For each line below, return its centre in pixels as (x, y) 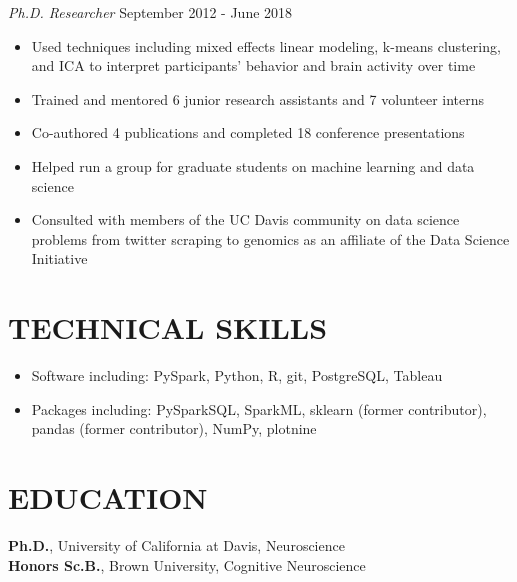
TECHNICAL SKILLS (168, 327)
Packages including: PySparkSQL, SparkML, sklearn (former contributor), (259, 408)
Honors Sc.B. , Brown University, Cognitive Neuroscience (187, 564)
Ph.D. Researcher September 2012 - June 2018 (150, 12)
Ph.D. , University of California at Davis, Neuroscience (176, 544)
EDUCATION (108, 497)
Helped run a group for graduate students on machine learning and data (253, 165)
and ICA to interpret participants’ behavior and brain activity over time (253, 65)
